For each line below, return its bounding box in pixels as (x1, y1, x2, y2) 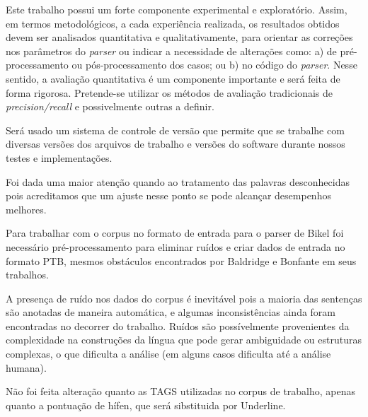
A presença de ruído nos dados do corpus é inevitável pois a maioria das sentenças (6, 290, 362, 305)
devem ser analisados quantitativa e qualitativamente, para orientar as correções (6, 30, 353, 45)
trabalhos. (6, 267, 49, 282)
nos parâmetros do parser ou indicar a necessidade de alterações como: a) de (6, 43, 337, 58)
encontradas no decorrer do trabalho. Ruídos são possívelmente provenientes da (6, 318, 350, 333)
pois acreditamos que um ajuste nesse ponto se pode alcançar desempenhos (6, 188, 331, 203)
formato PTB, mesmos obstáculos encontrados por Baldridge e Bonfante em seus (6, 253, 357, 268)
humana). (6, 360, 47, 375)
